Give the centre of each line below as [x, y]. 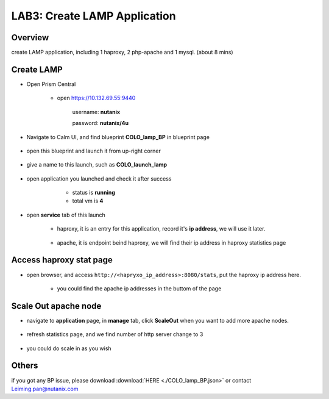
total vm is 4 [88, 201]
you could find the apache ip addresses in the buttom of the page [139, 288]
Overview [30, 38]
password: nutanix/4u [101, 123]
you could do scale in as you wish [69, 348]
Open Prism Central [51, 84]
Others [25, 366]
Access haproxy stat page [62, 260]
